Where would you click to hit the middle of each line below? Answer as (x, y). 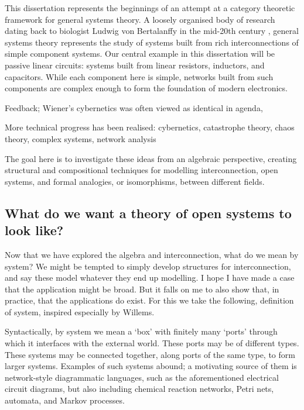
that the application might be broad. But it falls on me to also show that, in (142, 289)
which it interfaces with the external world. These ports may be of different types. (152, 343)
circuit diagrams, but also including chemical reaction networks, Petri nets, (139, 389)
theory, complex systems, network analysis (81, 138)
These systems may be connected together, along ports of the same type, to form (150, 354)
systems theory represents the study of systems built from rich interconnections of (152, 42)
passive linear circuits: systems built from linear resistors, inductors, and (135, 65)
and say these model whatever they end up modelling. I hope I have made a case (150, 278)
